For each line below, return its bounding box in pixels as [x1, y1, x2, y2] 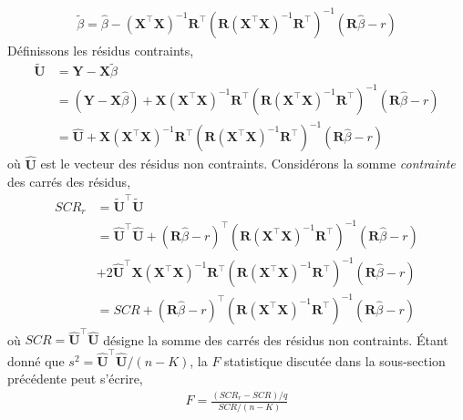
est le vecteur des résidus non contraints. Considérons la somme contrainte [40, 154, 456, 173]
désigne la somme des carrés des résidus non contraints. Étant [103, 330, 448, 349]
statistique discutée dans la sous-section [224, 351, 446, 370]
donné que [7, 351, 65, 370]
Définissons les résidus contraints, [7, 40, 194, 59]
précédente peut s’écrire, [7, 369, 143, 388]
